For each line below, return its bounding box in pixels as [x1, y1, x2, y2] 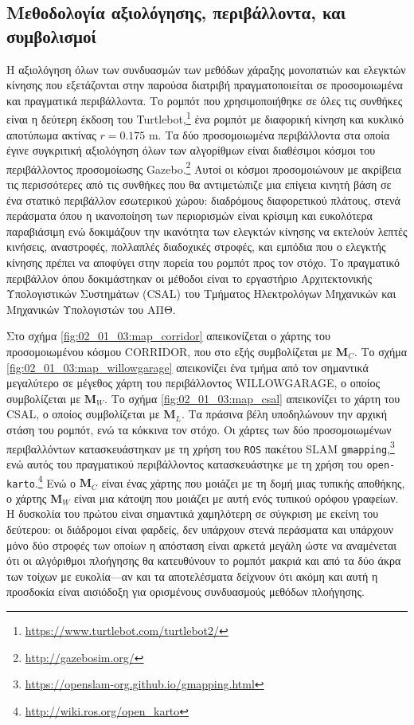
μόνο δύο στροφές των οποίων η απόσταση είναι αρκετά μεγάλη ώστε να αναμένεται [6, 536, 397, 553]
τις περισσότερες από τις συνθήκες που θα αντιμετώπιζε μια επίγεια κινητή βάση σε [6, 176, 392, 193]
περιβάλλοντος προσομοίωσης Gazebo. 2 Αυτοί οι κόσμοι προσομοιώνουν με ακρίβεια [6, 158, 401, 177]
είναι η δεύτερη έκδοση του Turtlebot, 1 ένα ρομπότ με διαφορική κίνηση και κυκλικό [6, 108, 404, 127]
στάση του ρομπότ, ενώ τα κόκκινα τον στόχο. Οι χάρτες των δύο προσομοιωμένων [6, 421, 392, 437]
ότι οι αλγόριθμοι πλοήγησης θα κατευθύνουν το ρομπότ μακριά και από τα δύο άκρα [6, 552, 401, 569]
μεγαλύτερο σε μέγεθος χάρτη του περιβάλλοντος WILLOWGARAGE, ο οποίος [6, 374, 381, 391]
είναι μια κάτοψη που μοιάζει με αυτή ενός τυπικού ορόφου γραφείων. [74, 489, 399, 506]
